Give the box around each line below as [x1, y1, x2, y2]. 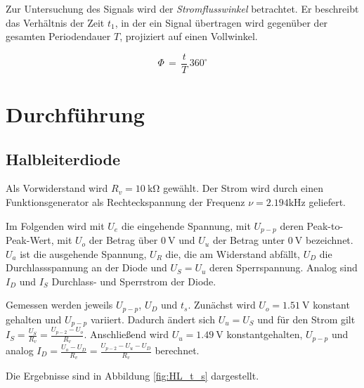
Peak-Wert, [6, 233, 54, 247]
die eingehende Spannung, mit [121, 218, 251, 233]
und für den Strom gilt [257, 311, 356, 326]
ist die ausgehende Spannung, [20, 246, 147, 261]
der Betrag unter [212, 233, 285, 247]
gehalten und [6, 311, 62, 326]
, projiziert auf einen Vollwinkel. [119, 29, 258, 44]
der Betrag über [89, 233, 158, 247]
